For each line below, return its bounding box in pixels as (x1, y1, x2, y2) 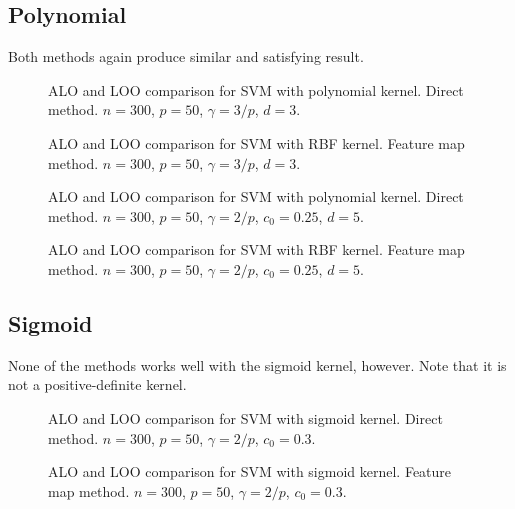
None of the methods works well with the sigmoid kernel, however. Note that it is (8, 354, 507, 375)
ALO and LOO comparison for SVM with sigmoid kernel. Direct (48, 407, 443, 428)
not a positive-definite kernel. (8, 374, 187, 395)
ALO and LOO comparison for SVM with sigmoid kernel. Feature (48, 461, 452, 482)
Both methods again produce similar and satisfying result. (8, 46, 364, 67)
